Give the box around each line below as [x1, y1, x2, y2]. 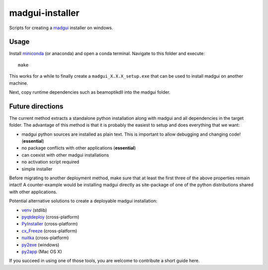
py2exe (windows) [21, 242, 60, 248]
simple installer [21, 166, 53, 172]
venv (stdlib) [21, 207, 47, 213]
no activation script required [21, 159, 79, 165]
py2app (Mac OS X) [21, 248, 62, 255]
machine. [9, 80, 28, 86]
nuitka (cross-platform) [21, 235, 69, 241]
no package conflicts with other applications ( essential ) [21, 145, 136, 151]
